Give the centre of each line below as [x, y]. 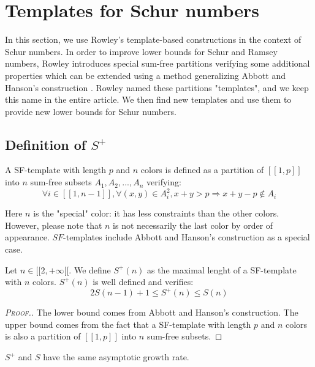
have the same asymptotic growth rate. [116, 357]
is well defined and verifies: [143, 282]
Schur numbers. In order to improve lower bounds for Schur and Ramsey [141, 51]
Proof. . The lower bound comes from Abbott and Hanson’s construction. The [152, 312]
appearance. [27, 237]
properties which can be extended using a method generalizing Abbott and [146, 75]
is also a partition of [43, 336]
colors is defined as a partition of [202, 170]
